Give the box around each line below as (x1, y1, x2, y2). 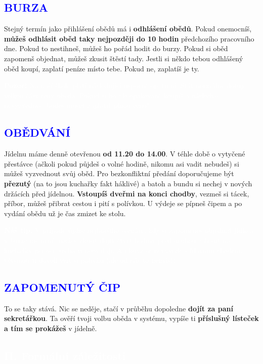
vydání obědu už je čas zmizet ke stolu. (4, 208, 126, 218)
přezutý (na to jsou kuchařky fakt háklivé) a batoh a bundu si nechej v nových (4, 178, 252, 188)
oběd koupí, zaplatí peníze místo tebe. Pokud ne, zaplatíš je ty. (4, 63, 199, 73)
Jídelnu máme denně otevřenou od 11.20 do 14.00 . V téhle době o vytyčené (4, 148, 245, 159)
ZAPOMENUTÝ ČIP (4, 279, 121, 295)
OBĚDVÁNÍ (4, 125, 70, 140)
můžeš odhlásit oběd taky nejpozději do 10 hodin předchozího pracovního (4, 33, 254, 44)
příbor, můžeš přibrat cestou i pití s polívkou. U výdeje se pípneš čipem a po (4, 198, 242, 209)
